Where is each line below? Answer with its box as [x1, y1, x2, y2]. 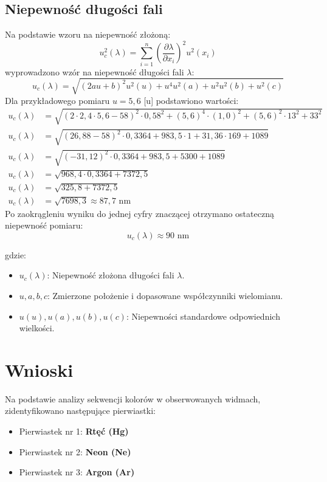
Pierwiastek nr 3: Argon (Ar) [19, 466, 135, 478]
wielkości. [19, 322, 55, 334]
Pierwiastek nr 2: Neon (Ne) [19, 445, 131, 458]
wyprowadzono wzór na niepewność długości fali [5, 65, 184, 78]
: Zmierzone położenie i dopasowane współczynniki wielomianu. [47, 289, 283, 301]
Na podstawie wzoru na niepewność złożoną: [5, 28, 171, 41]
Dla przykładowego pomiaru [5, 94, 110, 106]
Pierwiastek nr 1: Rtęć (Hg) [19, 425, 129, 437]
